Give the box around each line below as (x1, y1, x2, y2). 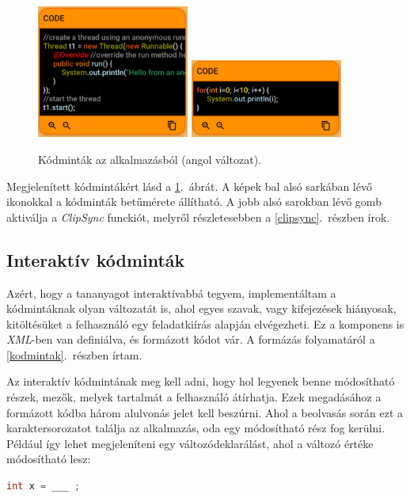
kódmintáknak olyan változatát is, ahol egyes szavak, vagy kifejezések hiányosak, (6, 300, 397, 317)
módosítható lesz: (6, 450, 91, 467)
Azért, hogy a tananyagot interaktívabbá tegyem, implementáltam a (6, 284, 336, 301)
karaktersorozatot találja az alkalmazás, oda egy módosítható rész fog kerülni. (6, 420, 385, 436)
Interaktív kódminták (6, 247, 185, 272)
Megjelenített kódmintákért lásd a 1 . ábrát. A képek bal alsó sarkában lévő (6, 177, 372, 194)
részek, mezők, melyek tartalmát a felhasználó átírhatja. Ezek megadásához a (6, 389, 382, 405)
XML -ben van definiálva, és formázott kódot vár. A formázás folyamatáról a (6, 331, 375, 348)
